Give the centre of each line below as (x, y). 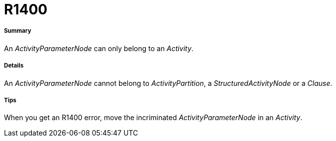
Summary (18, 31)
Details (14, 66)
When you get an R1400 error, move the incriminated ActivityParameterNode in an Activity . (153, 118)
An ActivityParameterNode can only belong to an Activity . (99, 48)
